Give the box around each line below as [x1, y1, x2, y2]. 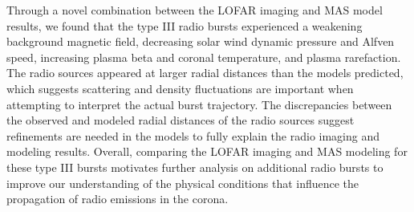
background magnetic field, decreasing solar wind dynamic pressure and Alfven [6, 33, 395, 50]
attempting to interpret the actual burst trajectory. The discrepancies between [6, 96, 392, 112]
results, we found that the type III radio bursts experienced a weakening [6, 17, 363, 34]
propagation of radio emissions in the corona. [6, 190, 229, 207]
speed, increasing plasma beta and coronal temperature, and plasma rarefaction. [6, 48, 401, 65]
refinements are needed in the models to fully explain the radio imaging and [6, 127, 380, 144]
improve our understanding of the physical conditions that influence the [6, 174, 359, 191]
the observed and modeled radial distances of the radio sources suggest [6, 112, 355, 128]
